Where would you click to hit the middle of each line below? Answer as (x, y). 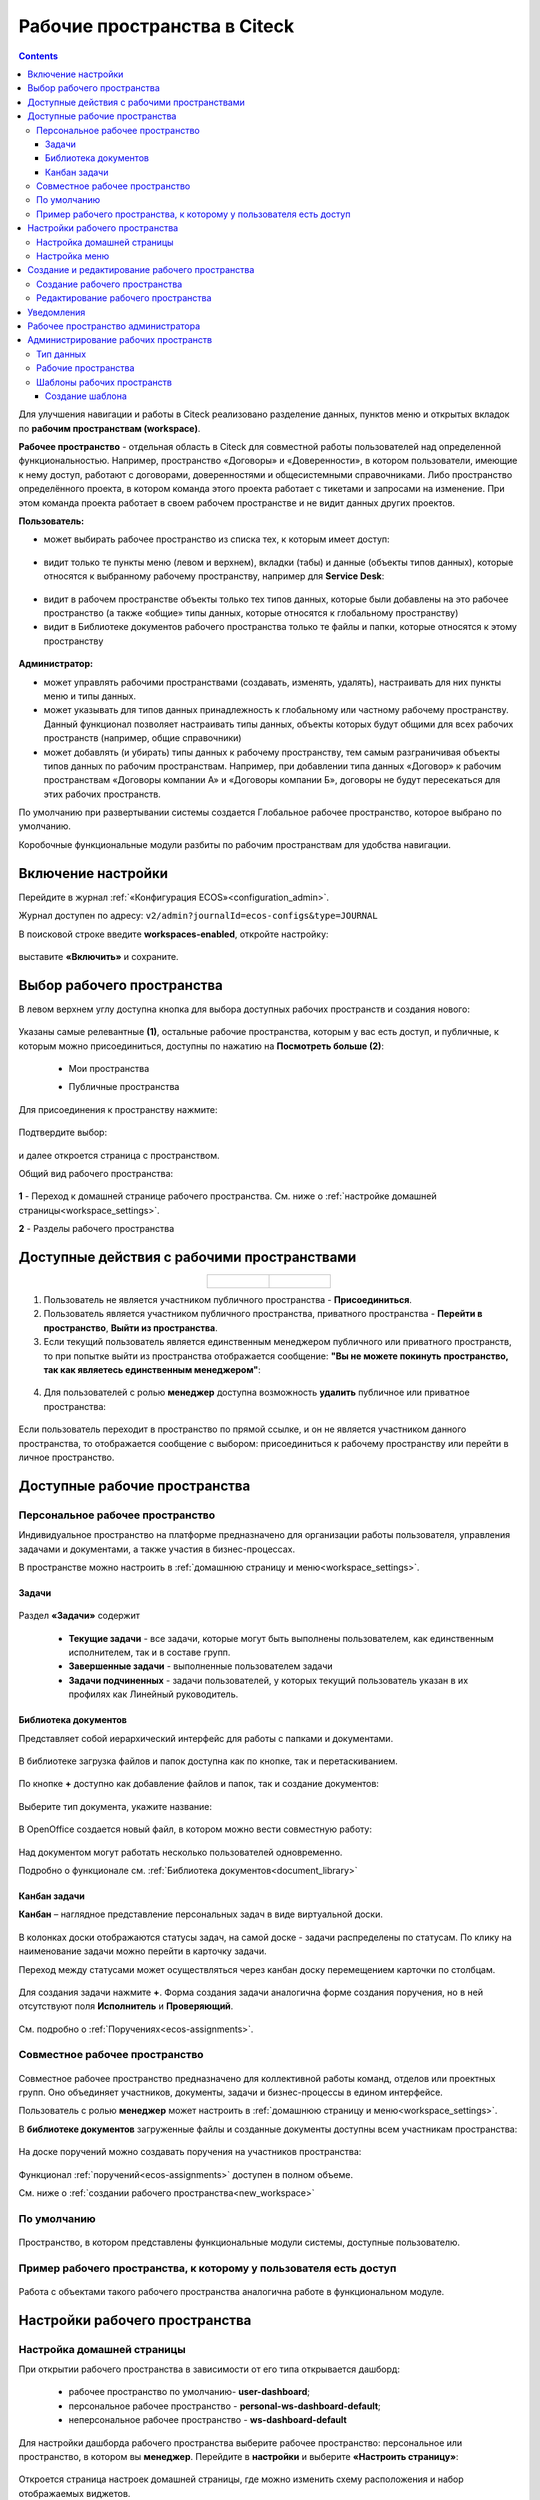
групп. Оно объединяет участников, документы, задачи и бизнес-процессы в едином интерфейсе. (231, 2092)
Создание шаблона (86, 396)
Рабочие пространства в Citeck (156, 26)
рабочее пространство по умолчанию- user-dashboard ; (189, 2392)
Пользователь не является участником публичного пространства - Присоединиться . (227, 1300)
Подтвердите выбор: (63, 1132)
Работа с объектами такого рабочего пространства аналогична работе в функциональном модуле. (231, 2291)
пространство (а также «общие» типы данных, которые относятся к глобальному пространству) (251, 613)
